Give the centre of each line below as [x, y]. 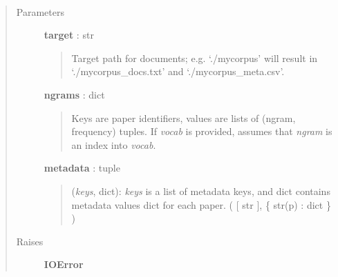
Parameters [40, 11]
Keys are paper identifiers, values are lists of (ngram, [184, 117]
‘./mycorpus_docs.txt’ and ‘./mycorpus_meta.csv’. [178, 71]
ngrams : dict [74, 94]
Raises [30, 241]
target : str [69, 35]
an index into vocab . [114, 144]
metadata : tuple [82, 168]
